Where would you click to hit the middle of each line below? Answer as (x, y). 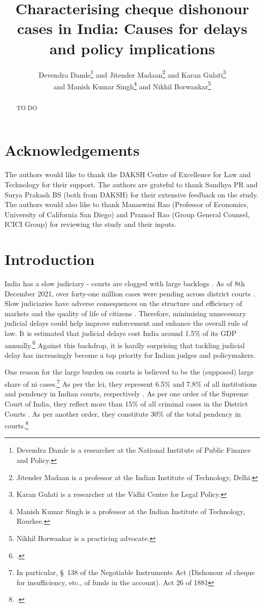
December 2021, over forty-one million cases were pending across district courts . (130, 293)
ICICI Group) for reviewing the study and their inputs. (90, 224)
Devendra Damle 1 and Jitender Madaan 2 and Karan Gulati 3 (132, 74)
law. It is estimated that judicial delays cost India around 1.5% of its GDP (121, 333)
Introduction (50, 259)
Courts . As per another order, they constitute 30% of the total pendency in (123, 413)
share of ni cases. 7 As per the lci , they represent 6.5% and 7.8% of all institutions (131, 383)
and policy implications (132, 48)
